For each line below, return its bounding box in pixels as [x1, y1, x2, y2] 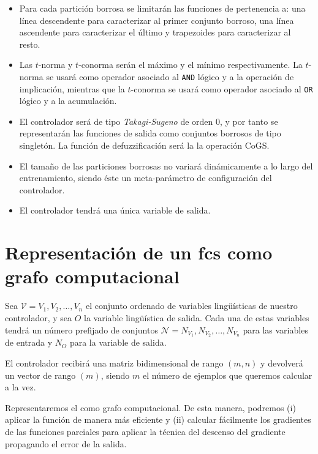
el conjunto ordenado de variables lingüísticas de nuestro [85, 299, 298, 312]
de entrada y [5, 336, 53, 349]
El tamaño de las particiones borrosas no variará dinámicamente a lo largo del [19, 159, 313, 172]
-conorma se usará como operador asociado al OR [131, 82, 313, 95]
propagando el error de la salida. [5, 437, 127, 450]
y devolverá [260, 356, 303, 369]
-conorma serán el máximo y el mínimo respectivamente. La [78, 58, 303, 71]
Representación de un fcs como [5, 240, 273, 265]
